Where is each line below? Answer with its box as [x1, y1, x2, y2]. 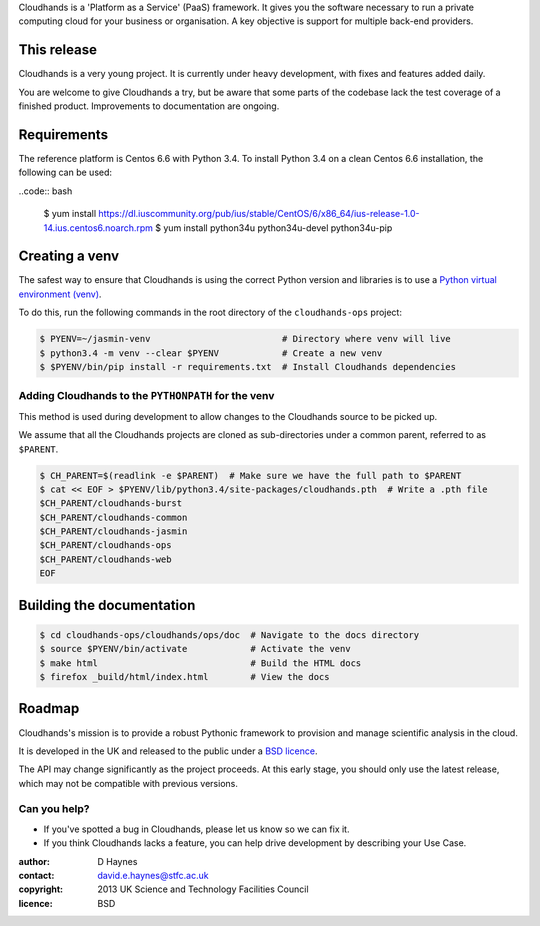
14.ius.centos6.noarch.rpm [43, 221, 154, 234]
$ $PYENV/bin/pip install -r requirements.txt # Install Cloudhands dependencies [39, 361, 457, 372]
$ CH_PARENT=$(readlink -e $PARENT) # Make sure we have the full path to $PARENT [39, 470, 462, 481]
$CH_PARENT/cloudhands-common [39, 511, 188, 523]
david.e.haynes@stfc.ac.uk [97, 869, 209, 881]
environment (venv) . [18, 288, 102, 300]
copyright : [18, 883, 64, 895]
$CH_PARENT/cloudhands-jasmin [39, 526, 188, 537]
